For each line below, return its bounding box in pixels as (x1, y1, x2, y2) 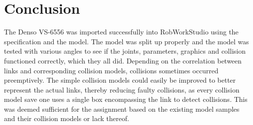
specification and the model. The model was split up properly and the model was (4, 36, 249, 46)
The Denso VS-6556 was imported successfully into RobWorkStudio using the (4, 27, 239, 37)
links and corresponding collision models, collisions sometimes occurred (4, 65, 218, 75)
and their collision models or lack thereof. (4, 113, 129, 124)
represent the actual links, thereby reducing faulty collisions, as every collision (4, 84, 240, 94)
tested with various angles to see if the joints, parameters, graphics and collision (4, 46, 246, 56)
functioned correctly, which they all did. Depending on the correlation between (4, 55, 242, 65)
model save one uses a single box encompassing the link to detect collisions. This (4, 94, 248, 104)
